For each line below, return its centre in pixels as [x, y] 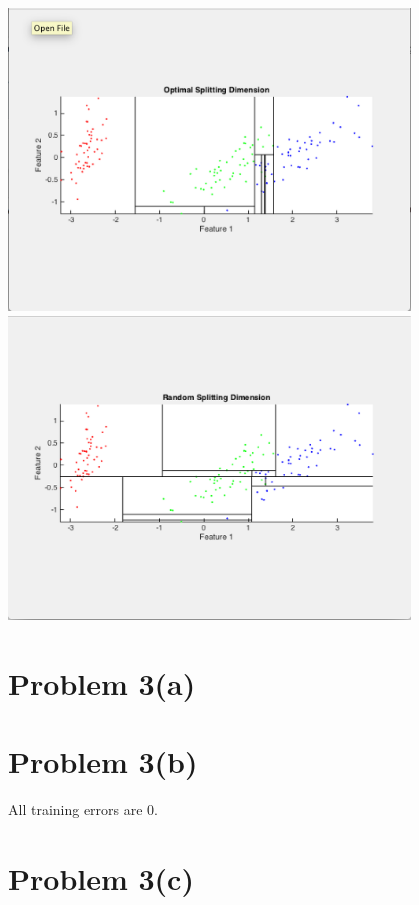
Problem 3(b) [103, 761]
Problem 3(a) [102, 682]
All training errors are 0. [83, 809]
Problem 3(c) [101, 877]
